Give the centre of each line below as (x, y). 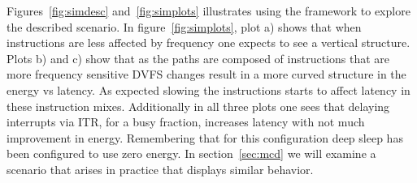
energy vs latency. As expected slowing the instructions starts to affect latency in (208, 89)
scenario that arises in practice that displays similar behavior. (160, 169)
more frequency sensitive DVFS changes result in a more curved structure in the (206, 74)
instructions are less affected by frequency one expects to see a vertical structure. (208, 43)
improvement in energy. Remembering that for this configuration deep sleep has (205, 137)
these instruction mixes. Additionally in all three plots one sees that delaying (198, 106)
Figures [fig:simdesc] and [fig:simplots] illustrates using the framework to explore (208, 11)
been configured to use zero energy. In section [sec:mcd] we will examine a (191, 153)
